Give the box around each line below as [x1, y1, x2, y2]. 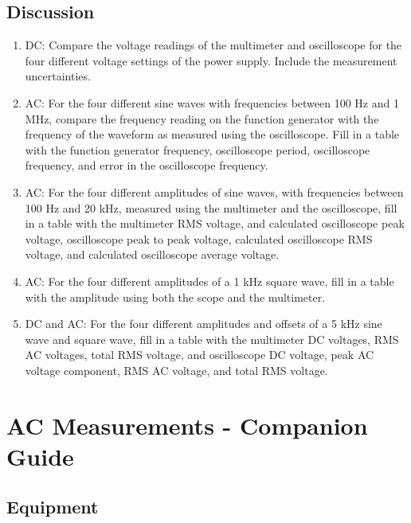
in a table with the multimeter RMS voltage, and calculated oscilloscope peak [25, 215, 405, 232]
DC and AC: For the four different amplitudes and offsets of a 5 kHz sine [25, 315, 382, 332]
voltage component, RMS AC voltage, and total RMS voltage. [25, 361, 328, 378]
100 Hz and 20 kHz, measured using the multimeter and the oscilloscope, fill [25, 199, 397, 216]
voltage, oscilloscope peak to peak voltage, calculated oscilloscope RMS [25, 230, 373, 247]
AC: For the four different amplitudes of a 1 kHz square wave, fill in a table [25, 272, 394, 289]
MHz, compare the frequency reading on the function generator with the [25, 110, 379, 127]
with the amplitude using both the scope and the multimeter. [25, 288, 326, 305]
